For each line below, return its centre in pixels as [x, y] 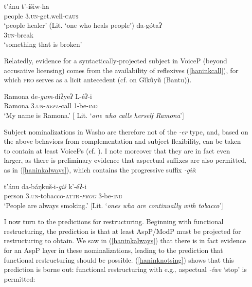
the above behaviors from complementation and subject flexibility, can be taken [123, 141]
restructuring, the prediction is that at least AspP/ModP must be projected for [123, 231]
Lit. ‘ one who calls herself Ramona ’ [130, 115]
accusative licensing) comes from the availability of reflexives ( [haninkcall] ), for [121, 70]
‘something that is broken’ [43, 44]
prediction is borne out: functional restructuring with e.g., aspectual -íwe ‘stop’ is [125, 269]
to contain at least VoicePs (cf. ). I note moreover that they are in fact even [117, 150]
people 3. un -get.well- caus [41, 15]
